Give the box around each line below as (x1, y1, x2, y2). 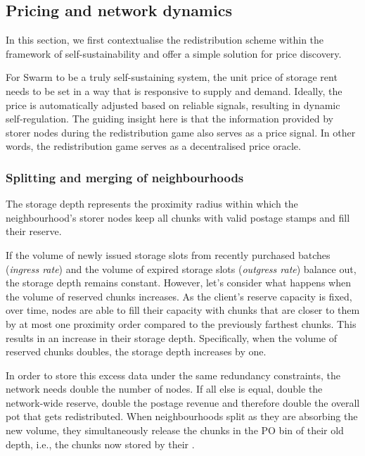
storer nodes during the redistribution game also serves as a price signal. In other (6, 125, 356, 139)
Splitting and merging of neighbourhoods (6, 168, 244, 186)
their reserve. (6, 224, 62, 239)
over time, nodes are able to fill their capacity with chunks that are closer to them (6, 303, 360, 317)
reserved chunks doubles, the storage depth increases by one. (6, 344, 267, 359)
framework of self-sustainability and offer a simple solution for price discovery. (6, 46, 342, 61)
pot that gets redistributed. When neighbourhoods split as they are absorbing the (6, 409, 358, 424)
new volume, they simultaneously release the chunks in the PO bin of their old (6, 423, 344, 438)
